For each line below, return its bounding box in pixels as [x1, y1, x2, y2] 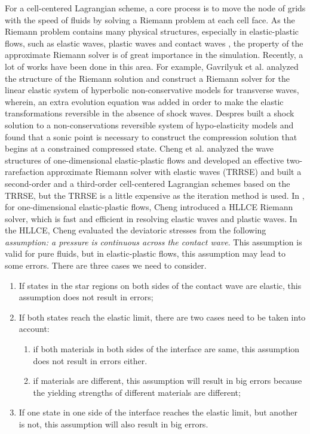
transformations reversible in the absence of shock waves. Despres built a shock [5, 107, 294, 119]
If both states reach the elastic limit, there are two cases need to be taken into [19, 310, 306, 323]
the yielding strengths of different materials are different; [33, 386, 241, 398]
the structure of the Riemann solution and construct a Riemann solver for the [5, 72, 290, 84]
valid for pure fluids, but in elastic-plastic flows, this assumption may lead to [5, 247, 286, 260]
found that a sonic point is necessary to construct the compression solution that [5, 130, 297, 143]
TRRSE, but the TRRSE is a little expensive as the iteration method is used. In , [5, 189, 305, 201]
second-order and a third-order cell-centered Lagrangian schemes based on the [5, 177, 290, 189]
